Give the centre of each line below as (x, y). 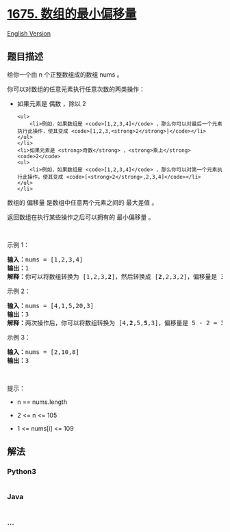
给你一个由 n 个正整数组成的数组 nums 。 (65, 74)
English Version (29, 33)
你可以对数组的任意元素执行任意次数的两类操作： (76, 89)
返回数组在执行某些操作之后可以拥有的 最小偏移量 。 (81, 217)
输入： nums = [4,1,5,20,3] (51, 306)
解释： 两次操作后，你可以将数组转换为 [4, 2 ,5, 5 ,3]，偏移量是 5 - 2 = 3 (116, 323)
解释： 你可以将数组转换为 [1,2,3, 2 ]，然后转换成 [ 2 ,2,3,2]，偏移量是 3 (116, 277)
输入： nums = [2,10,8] (43, 352)
